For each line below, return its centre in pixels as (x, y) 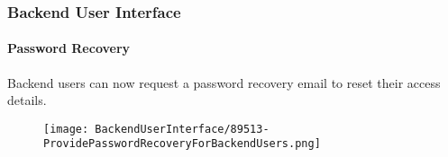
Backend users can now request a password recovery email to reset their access (224, 82)
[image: (66, 129)
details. (27, 100)
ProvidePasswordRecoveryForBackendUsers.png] (182, 144)
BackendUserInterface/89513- (182, 129)
